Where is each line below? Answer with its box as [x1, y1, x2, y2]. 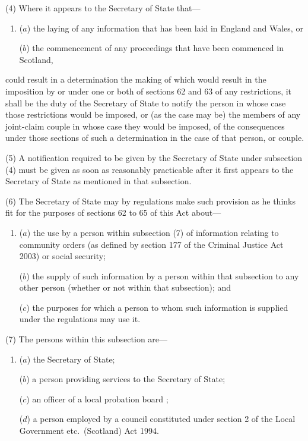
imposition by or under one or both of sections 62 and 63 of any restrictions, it [5, 84, 292, 97]
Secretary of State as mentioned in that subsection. [5, 175, 192, 187]
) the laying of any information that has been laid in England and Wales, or [27, 21, 303, 34]
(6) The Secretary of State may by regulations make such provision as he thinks [5, 194, 296, 207]
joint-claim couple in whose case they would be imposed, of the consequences [5, 119, 285, 132]
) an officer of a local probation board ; [26, 392, 169, 405]
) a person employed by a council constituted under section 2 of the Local [27, 412, 296, 425]
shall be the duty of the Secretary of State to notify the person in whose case [5, 96, 286, 109]
